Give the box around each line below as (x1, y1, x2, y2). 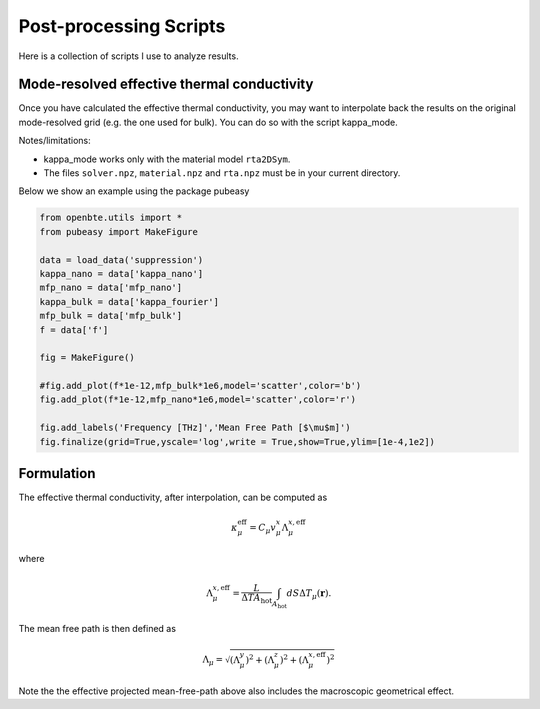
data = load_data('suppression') (39, 254, 204, 265)
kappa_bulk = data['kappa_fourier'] (39, 296, 220, 307)
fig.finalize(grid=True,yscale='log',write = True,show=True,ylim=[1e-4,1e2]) (39, 436, 435, 447)
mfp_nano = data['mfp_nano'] (39, 282, 183, 294)
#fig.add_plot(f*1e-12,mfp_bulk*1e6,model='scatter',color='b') (39, 380, 362, 392)
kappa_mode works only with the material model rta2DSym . (43, 153, 291, 165)
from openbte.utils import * (39, 212, 183, 224)
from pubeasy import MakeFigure (39, 226, 199, 237)
